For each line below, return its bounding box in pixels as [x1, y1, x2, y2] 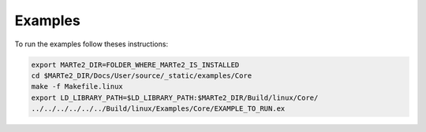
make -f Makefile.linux [31, 82, 124, 91]
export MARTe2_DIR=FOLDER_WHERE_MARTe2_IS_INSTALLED [31, 60, 240, 69]
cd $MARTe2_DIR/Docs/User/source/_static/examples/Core [31, 71, 252, 80]
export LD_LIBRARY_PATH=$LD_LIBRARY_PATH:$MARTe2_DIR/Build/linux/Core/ [31, 93, 319, 102]
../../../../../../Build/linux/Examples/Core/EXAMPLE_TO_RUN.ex [31, 104, 286, 113]
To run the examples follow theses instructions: [14, 39, 169, 49]
